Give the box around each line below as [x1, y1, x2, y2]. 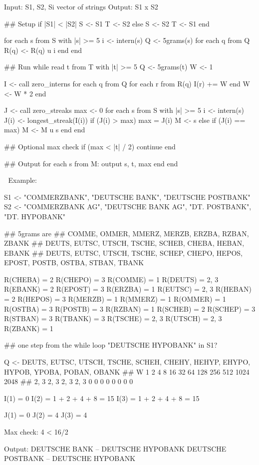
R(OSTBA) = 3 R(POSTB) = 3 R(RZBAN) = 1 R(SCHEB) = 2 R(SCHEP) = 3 [4, 303, 256, 314]
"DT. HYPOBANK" [4, 211, 66, 221]
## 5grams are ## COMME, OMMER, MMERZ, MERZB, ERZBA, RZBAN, [4, 228, 249, 238]
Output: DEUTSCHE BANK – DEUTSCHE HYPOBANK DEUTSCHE [4, 443, 227, 454]
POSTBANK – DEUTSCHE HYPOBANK [4, 453, 136, 464]
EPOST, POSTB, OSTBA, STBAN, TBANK [4, 257, 144, 268]
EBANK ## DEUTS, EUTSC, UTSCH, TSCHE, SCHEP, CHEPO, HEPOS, [4, 247, 243, 258]
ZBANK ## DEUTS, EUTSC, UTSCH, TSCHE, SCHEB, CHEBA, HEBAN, [4, 238, 245, 248]
